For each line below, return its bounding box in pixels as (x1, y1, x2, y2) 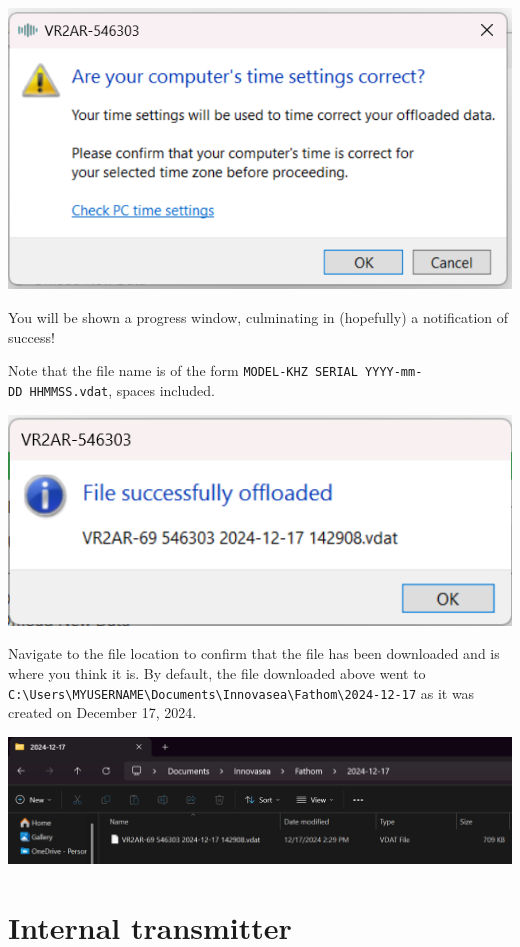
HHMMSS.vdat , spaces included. (29, 379, 215, 400)
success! (8, 326, 55, 347)
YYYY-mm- (365, 365, 423, 380)
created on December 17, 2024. (8, 702, 197, 723)
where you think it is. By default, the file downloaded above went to (8, 662, 426, 683)
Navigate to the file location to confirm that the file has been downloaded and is (8, 643, 500, 664)
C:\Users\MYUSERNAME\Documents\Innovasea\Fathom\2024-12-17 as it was (8, 682, 475, 703)
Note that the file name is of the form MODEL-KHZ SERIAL (8, 360, 358, 381)
